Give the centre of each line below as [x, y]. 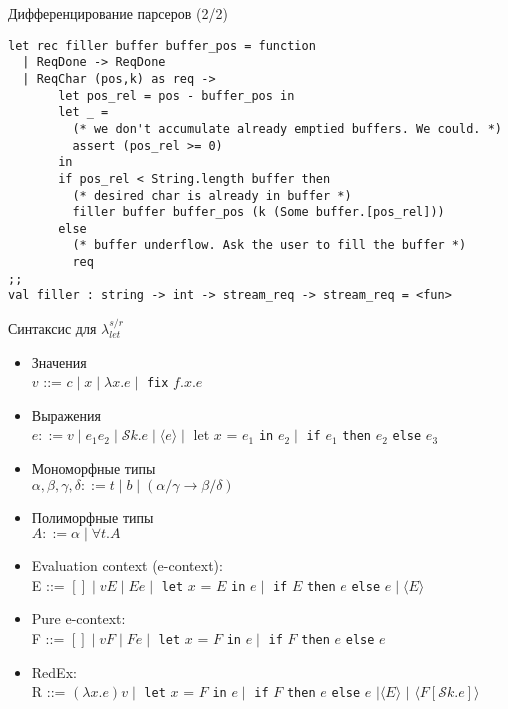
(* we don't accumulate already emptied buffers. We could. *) [287, 128]
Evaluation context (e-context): [127, 565]
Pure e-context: [78, 618]
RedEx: [54, 671]
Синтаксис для [52, 327]
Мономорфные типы [93, 468]
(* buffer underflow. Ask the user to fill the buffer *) [269, 245]
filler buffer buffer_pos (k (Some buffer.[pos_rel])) [258, 212]
